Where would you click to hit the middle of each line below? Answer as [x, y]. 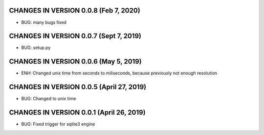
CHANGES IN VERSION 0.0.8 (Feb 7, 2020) [75, 10]
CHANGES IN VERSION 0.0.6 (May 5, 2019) [75, 61]
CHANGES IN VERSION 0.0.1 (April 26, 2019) [77, 112]
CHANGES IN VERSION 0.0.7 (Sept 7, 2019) [75, 36]
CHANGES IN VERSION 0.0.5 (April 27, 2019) [78, 87]
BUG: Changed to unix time [49, 99]
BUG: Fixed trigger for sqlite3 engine [58, 124]
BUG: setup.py [36, 48]
